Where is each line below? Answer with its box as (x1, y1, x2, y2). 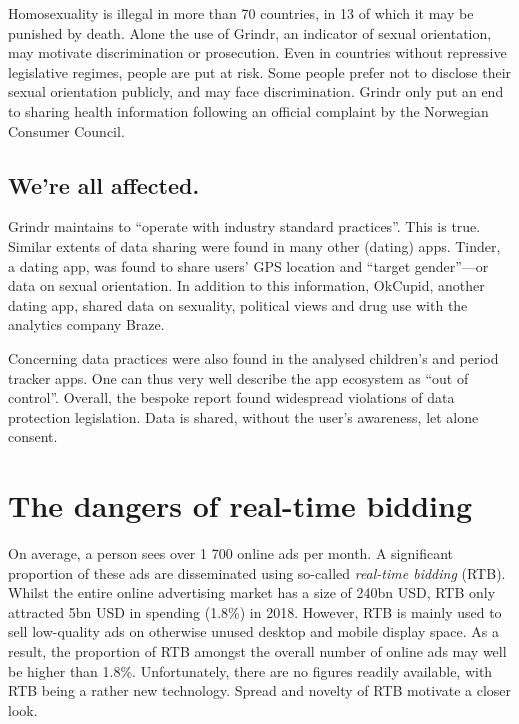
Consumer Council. (8, 120, 125, 141)
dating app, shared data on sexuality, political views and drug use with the (8, 294, 468, 315)
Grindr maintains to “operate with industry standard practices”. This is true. (8, 216, 481, 237)
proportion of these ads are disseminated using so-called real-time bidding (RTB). (8, 562, 506, 583)
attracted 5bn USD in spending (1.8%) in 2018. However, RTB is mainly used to (8, 601, 502, 622)
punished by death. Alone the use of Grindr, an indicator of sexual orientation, (8, 22, 492, 43)
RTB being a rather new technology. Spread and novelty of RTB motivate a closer (8, 680, 512, 701)
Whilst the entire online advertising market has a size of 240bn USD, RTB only (8, 582, 496, 603)
